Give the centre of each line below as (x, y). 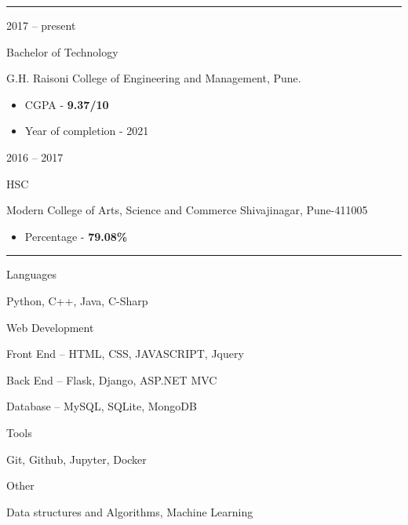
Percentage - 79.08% (76, 236)
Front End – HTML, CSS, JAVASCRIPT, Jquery (125, 354)
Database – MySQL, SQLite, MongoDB (102, 406)
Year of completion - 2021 (87, 131)
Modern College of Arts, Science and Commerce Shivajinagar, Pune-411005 (187, 210)
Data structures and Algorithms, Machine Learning (130, 511)
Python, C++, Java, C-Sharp (77, 300)
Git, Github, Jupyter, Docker (76, 459)
